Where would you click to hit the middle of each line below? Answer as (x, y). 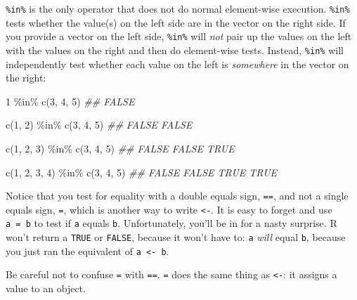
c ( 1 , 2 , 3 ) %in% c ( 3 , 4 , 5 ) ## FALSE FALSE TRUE (120, 148)
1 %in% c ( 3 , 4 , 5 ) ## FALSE (70, 101)
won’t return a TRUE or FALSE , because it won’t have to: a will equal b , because (176, 237)
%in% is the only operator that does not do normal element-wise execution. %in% (178, 8)
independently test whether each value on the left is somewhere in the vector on (177, 64)
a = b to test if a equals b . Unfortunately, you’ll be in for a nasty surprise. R (171, 223)
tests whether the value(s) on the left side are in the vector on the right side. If (176, 22)
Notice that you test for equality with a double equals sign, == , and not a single (177, 196)
